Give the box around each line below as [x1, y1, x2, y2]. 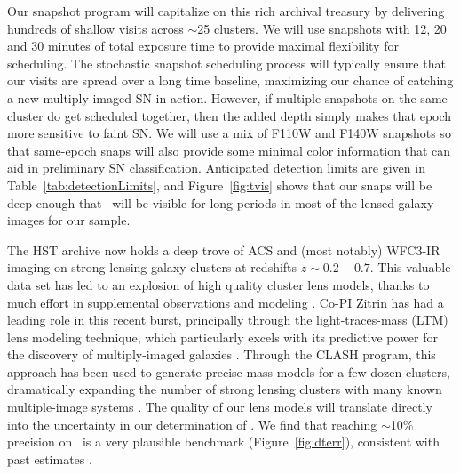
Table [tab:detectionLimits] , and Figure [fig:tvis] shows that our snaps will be [7, 175, 432, 194]
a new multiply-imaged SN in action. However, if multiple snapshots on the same [7, 88, 448, 107]
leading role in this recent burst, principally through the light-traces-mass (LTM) [7, 310, 448, 329]
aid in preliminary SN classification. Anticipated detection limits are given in [7, 158, 425, 177]
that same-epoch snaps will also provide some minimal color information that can [7, 141, 451, 159]
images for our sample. [7, 211, 131, 229]
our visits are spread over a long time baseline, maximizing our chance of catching [7, 71, 454, 90]
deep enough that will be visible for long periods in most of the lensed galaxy [7, 193, 434, 212]
